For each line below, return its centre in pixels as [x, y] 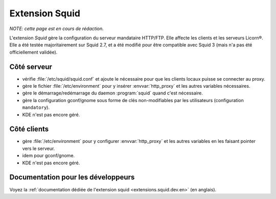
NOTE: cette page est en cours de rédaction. [57, 29]
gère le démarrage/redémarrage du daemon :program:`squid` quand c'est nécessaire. [112, 93]
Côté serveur [31, 67]
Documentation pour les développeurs [72, 177]
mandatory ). [36, 108]
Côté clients [29, 129]
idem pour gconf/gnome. [49, 156]
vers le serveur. [39, 148]
